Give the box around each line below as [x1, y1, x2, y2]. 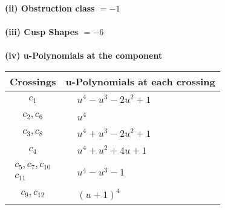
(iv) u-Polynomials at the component [5, 49, 163, 62]
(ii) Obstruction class [5, 2, 95, 14]
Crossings [10, 74, 56, 88]
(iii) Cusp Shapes [5, 25, 79, 38]
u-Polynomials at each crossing [65, 74, 215, 88]
